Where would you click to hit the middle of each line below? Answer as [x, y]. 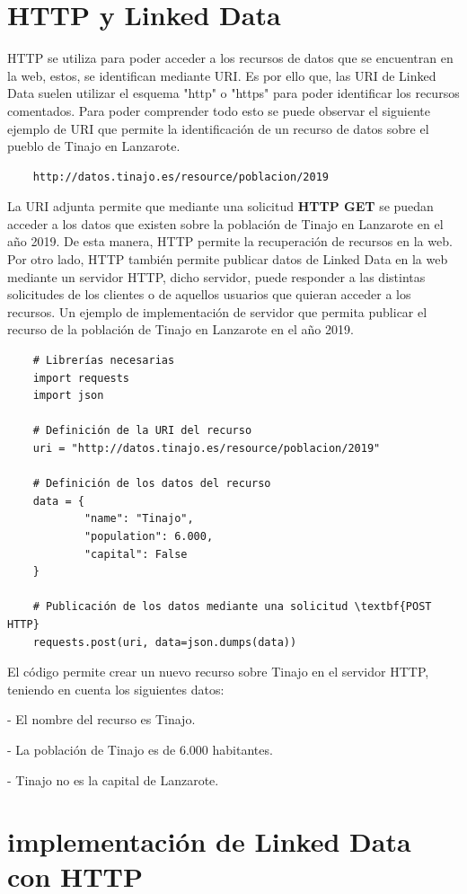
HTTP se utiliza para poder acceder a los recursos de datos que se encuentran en [230, 58]
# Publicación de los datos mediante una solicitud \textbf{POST [232, 607]
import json [68, 396]
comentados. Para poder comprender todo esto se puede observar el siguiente [219, 110]
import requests [81, 378]
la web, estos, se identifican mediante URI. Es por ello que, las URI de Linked [222, 75]
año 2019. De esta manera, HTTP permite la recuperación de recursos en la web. [230, 241]
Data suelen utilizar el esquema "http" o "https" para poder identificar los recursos [233, 93]
